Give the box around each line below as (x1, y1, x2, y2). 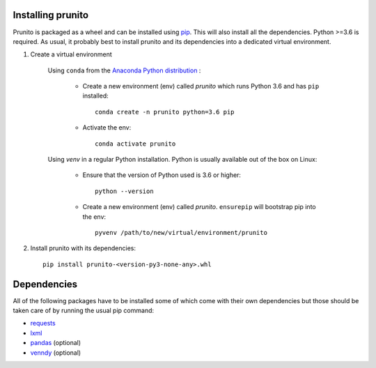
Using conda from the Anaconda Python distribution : (47, 66, 201, 75)
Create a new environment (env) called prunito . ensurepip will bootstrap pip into (82, 203, 316, 211)
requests (30, 319, 56, 328)
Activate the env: (82, 123, 132, 132)
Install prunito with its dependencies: (30, 244, 136, 252)
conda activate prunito (95, 139, 176, 148)
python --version (95, 187, 154, 195)
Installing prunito (13, 9, 89, 21)
